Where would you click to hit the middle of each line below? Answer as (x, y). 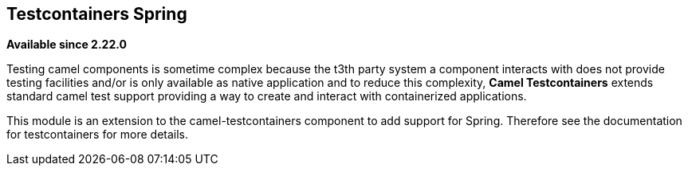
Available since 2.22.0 (67, 45)
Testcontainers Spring (97, 14)
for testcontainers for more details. (98, 135)
